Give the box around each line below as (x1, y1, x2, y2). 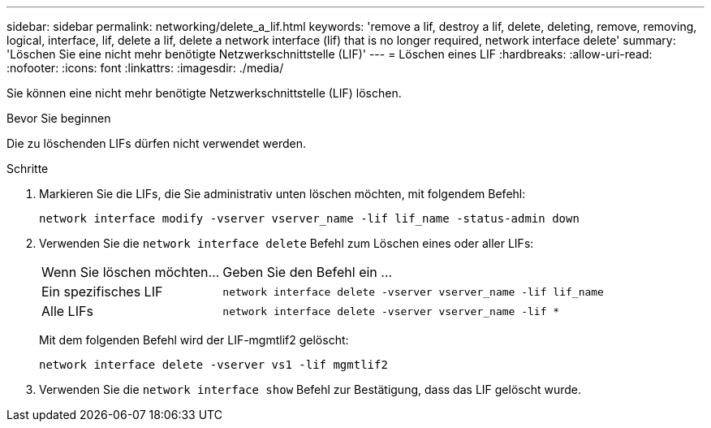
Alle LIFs (41, 303, 93, 319)
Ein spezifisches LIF (41, 283, 163, 300)
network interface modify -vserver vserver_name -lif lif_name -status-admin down (39, 212, 580, 225)
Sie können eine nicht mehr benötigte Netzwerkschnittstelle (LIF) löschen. (6, 86, 402, 100)
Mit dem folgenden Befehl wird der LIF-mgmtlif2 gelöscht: (39, 333, 349, 347)
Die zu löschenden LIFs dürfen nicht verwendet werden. (6, 136, 307, 150)
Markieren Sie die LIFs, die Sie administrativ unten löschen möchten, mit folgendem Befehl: (39, 187, 526, 201)
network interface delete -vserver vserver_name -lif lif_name (222, 285, 604, 298)
